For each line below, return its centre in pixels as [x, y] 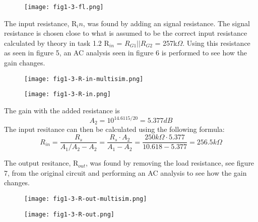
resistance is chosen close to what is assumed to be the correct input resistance [126, 33]
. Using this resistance [216, 43]
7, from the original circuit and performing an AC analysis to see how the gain [125, 172]
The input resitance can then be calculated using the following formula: [114, 129]
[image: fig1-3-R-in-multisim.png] [84, 79]
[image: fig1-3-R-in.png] [68, 94]
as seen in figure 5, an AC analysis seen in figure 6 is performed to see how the [126, 53]
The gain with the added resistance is [62, 110]
